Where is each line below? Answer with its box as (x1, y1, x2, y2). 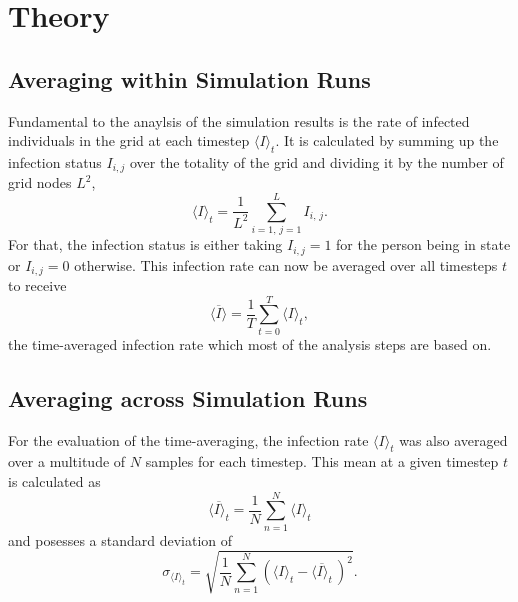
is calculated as (8, 470, 101, 491)
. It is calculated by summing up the (275, 130, 499, 151)
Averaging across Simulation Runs (8, 382, 368, 413)
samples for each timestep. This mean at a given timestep (145, 451, 499, 472)
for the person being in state (336, 234, 511, 255)
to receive (8, 275, 67, 296)
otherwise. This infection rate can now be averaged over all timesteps (74, 254, 498, 275)
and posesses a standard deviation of (8, 529, 233, 550)
